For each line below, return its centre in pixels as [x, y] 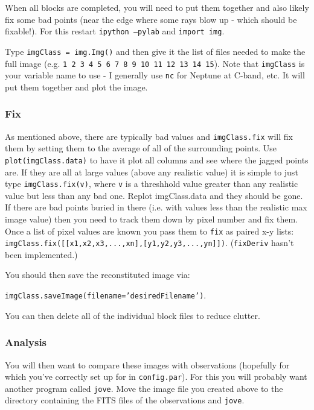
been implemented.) [41, 254]
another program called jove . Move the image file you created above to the [144, 388]
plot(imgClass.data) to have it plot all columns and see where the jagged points [157, 159]
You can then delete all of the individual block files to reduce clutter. [133, 315]
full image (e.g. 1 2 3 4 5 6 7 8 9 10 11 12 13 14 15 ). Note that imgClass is [155, 63]
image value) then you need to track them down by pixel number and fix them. [152, 219]
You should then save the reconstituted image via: [98, 275]
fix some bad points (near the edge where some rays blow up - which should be [151, 19]
